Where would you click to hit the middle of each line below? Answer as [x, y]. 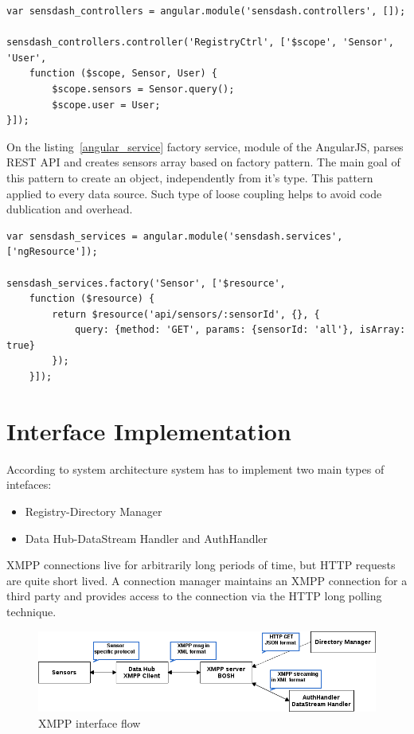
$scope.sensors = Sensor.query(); [143, 89]
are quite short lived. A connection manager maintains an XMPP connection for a [207, 580]
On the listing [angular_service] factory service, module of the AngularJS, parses [205, 146]
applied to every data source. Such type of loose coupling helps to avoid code [194, 193]
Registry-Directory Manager [94, 511]
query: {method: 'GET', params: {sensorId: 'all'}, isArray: [240, 330]
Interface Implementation [149, 430]
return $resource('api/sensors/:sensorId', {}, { [186, 314]
